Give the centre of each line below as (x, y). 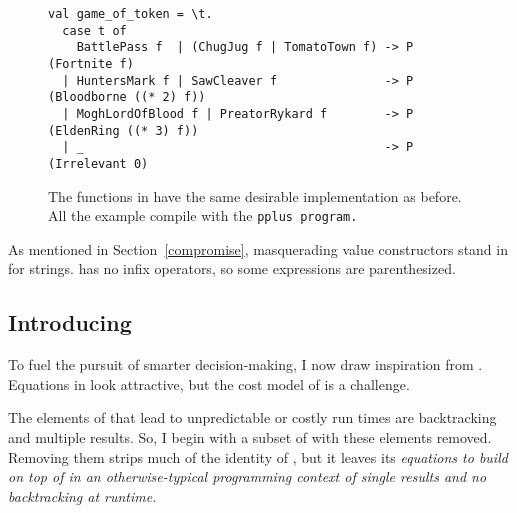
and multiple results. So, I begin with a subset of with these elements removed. (250, 436)
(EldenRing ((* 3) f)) (123, 130)
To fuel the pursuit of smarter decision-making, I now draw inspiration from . (245, 364)
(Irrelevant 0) (98, 163)
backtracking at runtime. (82, 495)
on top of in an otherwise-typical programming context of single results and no (247, 476)
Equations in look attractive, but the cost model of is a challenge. (209, 383)
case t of (94, 30)
